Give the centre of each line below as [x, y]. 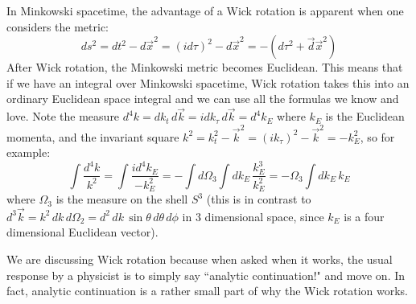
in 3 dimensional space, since [253, 216]
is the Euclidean [365, 116]
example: [29, 152]
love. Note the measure [63, 116]
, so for [377, 136]
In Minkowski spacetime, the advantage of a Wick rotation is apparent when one [205, 10]
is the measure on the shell [122, 199]
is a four [364, 216]
